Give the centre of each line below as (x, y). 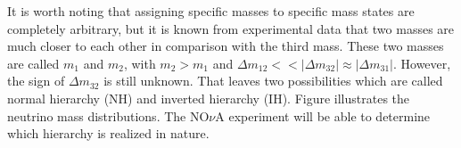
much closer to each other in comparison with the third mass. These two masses (226, 46)
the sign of (36, 81)
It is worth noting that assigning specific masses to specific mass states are (211, 11)
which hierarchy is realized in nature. (108, 133)
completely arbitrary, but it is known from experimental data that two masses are (231, 28)
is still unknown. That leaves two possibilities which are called (273, 81)
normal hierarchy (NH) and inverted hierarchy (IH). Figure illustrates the (209, 98)
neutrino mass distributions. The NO (108, 115)
